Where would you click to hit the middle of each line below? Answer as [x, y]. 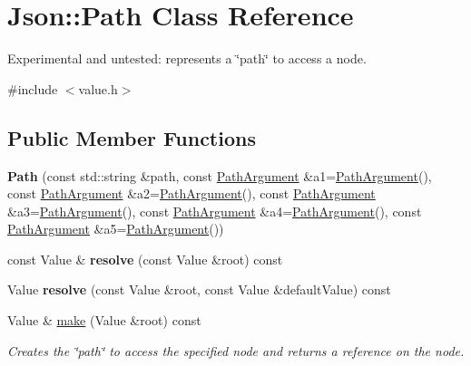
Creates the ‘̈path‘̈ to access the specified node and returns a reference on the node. [236, 350]
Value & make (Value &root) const [104, 320]
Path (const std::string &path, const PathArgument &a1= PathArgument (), [220, 175]
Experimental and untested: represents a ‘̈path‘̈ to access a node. [187, 58]
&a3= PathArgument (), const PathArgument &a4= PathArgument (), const [215, 211]
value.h [98, 88]
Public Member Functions [132, 137]
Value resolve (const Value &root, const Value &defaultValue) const [199, 289]
